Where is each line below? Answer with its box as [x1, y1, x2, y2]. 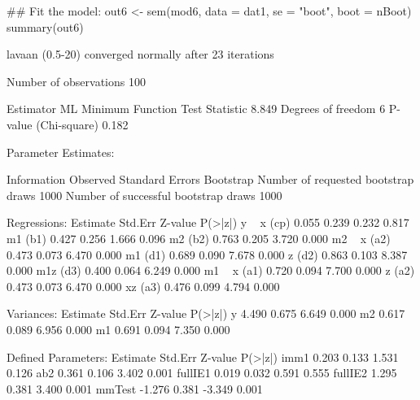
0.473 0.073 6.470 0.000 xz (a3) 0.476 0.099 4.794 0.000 [7, 277, 280, 294]
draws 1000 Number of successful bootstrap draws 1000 [7, 186, 282, 203]
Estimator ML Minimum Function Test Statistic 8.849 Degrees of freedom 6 [7, 100, 386, 117]
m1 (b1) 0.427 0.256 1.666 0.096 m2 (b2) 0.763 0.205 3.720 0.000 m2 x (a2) [7, 229, 391, 246]
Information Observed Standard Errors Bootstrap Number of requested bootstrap [7, 171, 414, 188]
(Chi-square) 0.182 [36, 115, 129, 133]
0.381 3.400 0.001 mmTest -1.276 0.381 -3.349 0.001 [7, 380, 263, 397]
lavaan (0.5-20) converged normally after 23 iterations [7, 46, 274, 63]
